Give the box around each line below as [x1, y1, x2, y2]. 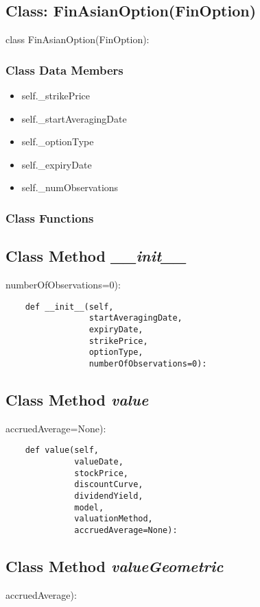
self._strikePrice [21, 88, 91, 103]
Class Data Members [5, 61, 123, 78]
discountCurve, [74, 480, 143, 490]
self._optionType [21, 134, 94, 149]
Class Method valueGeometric [5, 556, 224, 576]
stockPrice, [74, 468, 128, 478]
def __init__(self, [25, 301, 114, 312]
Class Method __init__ [5, 245, 187, 267]
